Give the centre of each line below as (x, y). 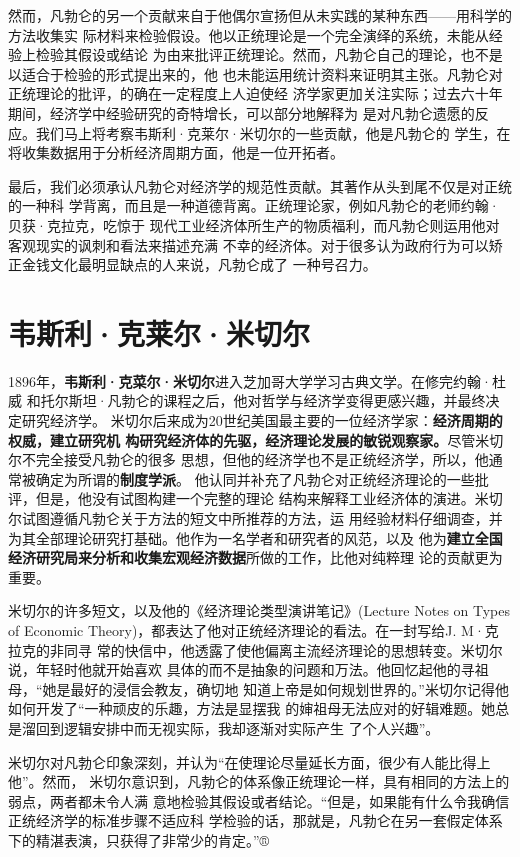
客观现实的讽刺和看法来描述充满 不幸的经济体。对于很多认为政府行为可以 (248, 244)
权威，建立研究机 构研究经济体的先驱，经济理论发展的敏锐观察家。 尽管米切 (256, 439)
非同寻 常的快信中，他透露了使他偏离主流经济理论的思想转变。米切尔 (276, 649)
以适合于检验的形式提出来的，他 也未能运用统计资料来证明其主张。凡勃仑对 (255, 73)
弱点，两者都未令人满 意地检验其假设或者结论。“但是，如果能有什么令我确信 (259, 800)
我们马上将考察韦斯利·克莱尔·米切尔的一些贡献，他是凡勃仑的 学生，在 (273, 132)
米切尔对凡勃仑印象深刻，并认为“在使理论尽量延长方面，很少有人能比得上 (249, 761)
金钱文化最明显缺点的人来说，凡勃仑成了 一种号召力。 (199, 264)
